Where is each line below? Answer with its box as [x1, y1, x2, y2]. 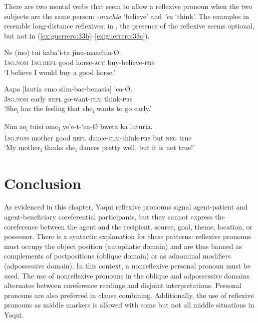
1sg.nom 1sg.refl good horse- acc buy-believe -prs [4, 56, 155, 67]
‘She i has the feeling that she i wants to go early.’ [4, 103, 152, 115]
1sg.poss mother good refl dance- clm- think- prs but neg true [4, 132, 192, 142]
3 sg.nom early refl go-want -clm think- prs [4, 93, 133, 103]
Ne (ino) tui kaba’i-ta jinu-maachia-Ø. [4, 47, 121, 57]
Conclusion [4, 172, 82, 193]
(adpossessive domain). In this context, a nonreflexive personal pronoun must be [4, 260, 251, 270]
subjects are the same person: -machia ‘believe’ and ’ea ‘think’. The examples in [4, 10, 249, 21]
